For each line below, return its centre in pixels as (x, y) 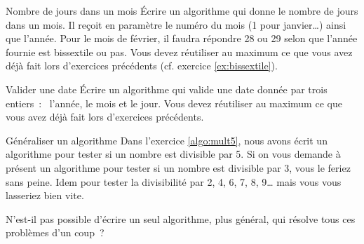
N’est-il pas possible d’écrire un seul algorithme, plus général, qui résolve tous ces (181, 218)
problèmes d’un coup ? (55, 232)
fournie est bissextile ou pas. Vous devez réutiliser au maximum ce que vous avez (179, 52)
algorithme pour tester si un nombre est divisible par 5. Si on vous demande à (173, 154)
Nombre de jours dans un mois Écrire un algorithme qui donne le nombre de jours (182, 11)
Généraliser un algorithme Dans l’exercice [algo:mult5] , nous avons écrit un (167, 140)
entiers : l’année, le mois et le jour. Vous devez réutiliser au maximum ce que (174, 103)
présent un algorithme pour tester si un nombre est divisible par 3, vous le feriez (178, 167)
